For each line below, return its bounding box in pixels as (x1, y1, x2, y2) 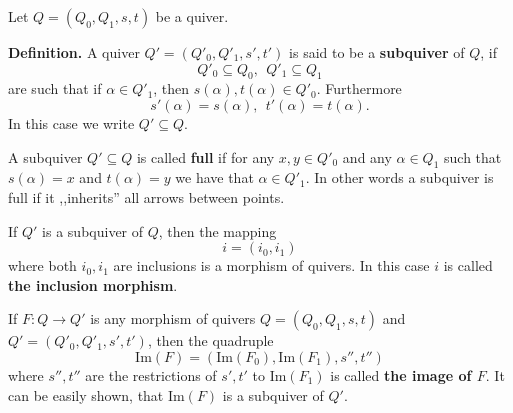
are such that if (8, 78, 102, 99)
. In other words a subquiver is (305, 167, 494, 188)
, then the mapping (158, 220, 277, 241)
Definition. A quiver (8, 42, 140, 62)
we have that (175, 167, 254, 188)
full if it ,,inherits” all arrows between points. (8, 186, 285, 207)
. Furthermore (316, 78, 402, 99)
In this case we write (8, 112, 135, 133)
